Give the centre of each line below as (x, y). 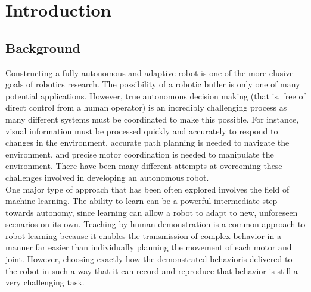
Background (43, 47)
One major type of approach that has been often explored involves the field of (147, 189)
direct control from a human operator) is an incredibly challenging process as (146, 107)
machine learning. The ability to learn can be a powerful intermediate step (141, 201)
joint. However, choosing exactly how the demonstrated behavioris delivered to (149, 259)
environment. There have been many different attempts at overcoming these (144, 166)
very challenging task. (45, 282)
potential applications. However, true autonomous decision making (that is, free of (155, 95)
